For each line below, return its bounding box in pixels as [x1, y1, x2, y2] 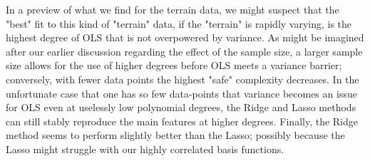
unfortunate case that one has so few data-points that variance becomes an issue [6, 85, 357, 100]
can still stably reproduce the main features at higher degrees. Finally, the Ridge [6, 113, 359, 128]
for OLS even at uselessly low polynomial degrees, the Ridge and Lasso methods [6, 100, 356, 115]
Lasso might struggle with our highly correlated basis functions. [6, 141, 284, 156]
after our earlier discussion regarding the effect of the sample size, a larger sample [6, 43, 363, 58]
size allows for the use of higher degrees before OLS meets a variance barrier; [6, 58, 342, 73]
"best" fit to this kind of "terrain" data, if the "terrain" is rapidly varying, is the [6, 16, 352, 31]
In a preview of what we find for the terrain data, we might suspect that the [6, 2, 339, 16]
